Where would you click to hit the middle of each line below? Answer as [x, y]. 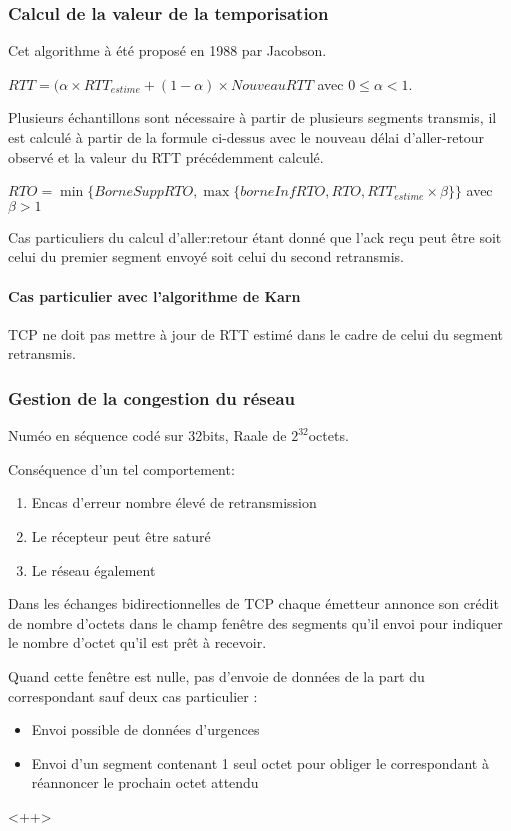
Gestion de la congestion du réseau [151, 397]
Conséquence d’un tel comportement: [121, 468]
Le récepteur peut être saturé [121, 535]
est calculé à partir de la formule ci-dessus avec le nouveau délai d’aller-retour [246, 137]
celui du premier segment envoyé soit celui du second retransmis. [206, 256]
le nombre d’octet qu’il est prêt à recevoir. [137, 642]
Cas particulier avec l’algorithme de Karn [154, 295]
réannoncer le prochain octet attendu [145, 782]
